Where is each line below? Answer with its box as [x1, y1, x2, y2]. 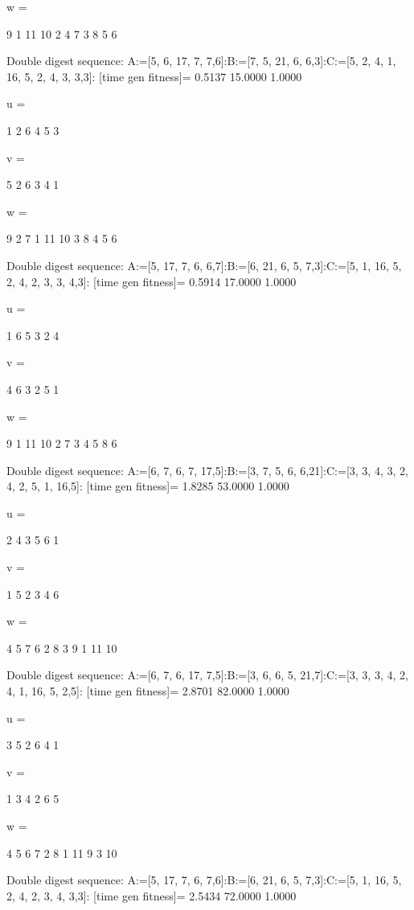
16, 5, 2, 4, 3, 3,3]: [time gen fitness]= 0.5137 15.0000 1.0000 [6, 68, 302, 84]
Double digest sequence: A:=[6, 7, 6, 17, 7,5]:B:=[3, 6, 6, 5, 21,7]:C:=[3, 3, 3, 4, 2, [6, 666, 408, 683]
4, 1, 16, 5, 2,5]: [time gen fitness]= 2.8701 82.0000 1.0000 [6, 682, 289, 699]
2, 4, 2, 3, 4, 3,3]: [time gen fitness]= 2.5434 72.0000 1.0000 [6, 887, 297, 904]
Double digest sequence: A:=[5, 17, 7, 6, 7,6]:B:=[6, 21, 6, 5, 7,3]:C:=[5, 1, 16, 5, [6, 871, 402, 888]
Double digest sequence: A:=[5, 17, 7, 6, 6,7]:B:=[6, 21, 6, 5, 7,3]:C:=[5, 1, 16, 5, [6, 256, 402, 273]
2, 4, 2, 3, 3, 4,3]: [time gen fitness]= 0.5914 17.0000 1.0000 [6, 273, 297, 289]
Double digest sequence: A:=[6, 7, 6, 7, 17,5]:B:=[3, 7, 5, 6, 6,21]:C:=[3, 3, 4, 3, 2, [6, 461, 408, 478]
